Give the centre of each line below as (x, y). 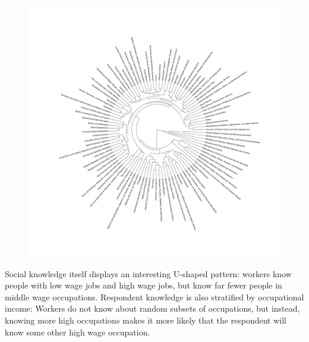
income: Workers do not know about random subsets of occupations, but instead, (152, 308)
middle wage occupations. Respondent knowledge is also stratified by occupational (154, 296)
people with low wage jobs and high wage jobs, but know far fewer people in (144, 285)
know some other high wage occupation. (78, 332)
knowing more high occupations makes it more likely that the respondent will (146, 320)
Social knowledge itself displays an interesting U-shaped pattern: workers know (148, 273)
